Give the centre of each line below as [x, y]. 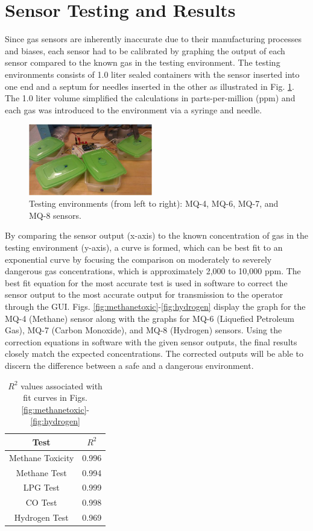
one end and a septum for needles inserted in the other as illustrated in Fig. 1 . [150, 86]
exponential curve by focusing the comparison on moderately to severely [138, 259]
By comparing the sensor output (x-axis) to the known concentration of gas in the [157, 235]
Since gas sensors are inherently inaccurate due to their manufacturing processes [153, 39]
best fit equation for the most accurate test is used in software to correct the [146, 282]
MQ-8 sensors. [55, 215]
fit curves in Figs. [55, 397]
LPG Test [41, 487]
